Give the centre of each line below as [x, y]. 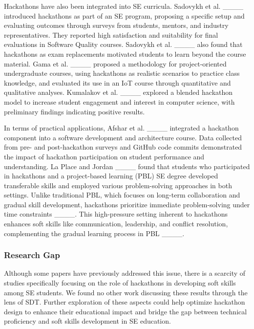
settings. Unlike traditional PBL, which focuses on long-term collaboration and [122, 195]
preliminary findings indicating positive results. [74, 111]
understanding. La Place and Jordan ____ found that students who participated [127, 166]
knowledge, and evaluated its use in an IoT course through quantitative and [117, 82]
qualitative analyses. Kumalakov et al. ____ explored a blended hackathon [118, 92]
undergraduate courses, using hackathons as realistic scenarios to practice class [122, 73]
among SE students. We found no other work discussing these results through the [126, 292]
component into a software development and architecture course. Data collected [123, 137]
